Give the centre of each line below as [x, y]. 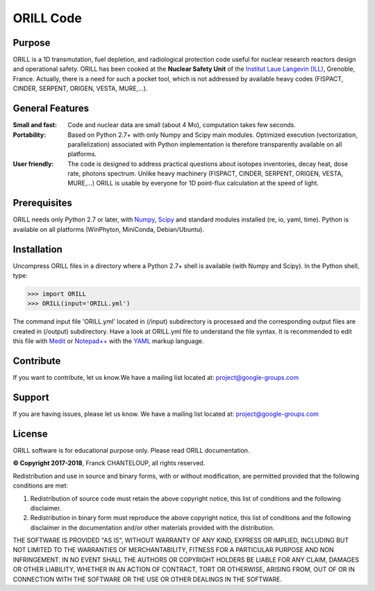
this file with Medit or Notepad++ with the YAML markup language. [108, 341]
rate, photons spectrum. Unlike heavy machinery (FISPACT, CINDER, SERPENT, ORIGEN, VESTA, [206, 174]
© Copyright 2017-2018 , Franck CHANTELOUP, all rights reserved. [109, 463]
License [30, 434]
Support [31, 397]
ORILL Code [48, 18]
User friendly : [33, 164]
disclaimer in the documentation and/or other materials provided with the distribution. [152, 527]
